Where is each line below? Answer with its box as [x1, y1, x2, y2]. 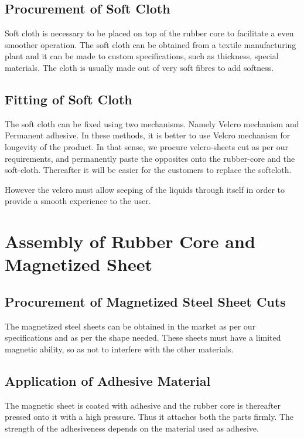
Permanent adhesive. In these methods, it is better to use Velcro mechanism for [5, 129, 291, 141]
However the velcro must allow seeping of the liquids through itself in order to [5, 183, 285, 195]
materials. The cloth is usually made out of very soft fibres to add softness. [5, 61, 274, 73]
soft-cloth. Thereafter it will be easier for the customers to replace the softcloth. [5, 164, 292, 176]
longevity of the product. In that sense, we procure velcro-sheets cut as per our [5, 140, 288, 152]
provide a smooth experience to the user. [5, 195, 151, 207]
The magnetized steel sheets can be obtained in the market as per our [5, 320, 256, 332]
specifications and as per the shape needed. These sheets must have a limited [5, 331, 281, 344]
